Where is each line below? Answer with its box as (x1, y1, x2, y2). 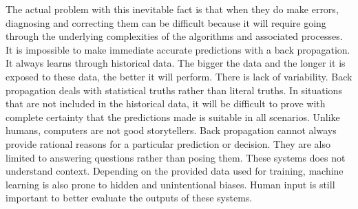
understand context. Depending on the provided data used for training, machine (6, 164, 344, 178)
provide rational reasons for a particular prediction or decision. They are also (6, 136, 331, 151)
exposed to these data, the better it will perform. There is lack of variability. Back (6, 69, 352, 83)
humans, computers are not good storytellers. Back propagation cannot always (6, 123, 337, 137)
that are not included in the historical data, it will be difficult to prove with (6, 96, 326, 111)
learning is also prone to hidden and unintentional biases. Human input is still (6, 177, 335, 191)
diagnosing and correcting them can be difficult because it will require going (6, 15, 326, 30)
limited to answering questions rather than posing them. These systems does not (6, 150, 346, 164)
